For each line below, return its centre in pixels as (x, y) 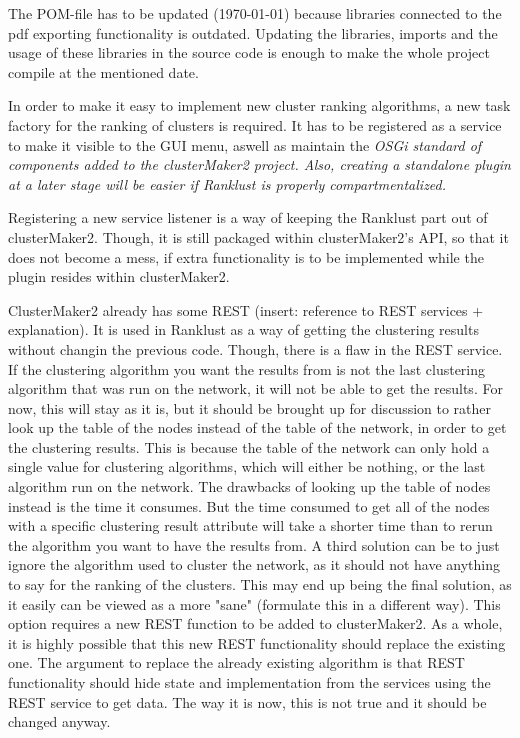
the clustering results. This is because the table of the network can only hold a (249, 446)
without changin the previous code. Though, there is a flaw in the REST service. (255, 348)
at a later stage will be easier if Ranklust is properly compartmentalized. (227, 183)
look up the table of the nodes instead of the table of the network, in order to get (257, 427)
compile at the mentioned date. (103, 71)
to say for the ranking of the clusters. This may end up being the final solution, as (260, 584)
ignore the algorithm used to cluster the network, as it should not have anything (254, 564)
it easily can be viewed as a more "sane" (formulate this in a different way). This (254, 603)
